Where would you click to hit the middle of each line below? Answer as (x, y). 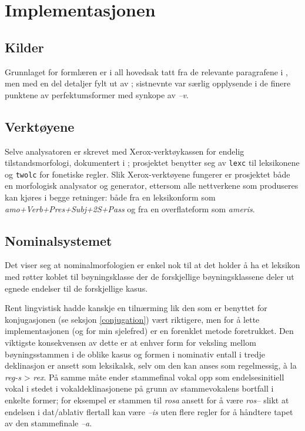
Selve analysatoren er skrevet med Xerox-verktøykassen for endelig (125, 151)
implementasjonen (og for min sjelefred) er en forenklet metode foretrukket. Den (149, 331)
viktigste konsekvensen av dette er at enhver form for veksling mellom (130, 343)
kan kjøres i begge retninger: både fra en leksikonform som (110, 197)
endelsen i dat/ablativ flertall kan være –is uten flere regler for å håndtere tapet (149, 411)
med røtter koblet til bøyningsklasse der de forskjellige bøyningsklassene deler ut (150, 277)
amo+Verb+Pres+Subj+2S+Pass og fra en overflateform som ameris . (130, 208)
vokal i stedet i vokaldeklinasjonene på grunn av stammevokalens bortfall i (139, 388)
